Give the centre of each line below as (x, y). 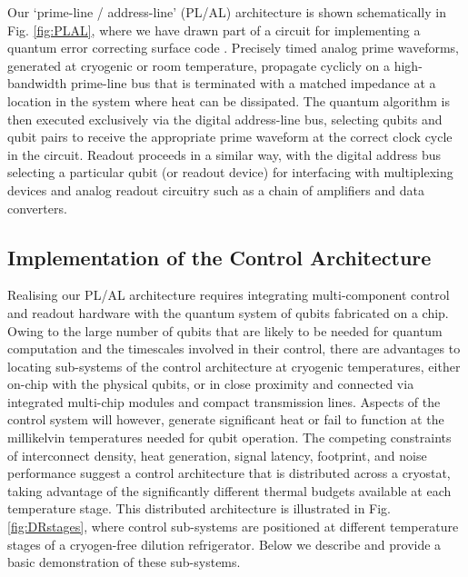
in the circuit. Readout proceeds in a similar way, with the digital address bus (224, 154)
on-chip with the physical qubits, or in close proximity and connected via (211, 384)
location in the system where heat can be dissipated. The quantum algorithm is (229, 100)
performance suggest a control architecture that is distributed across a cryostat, (229, 473)
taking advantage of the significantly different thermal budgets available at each (229, 490)
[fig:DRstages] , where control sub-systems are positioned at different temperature (233, 527)
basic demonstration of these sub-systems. (124, 562)
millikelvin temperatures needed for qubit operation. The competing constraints (229, 438)
